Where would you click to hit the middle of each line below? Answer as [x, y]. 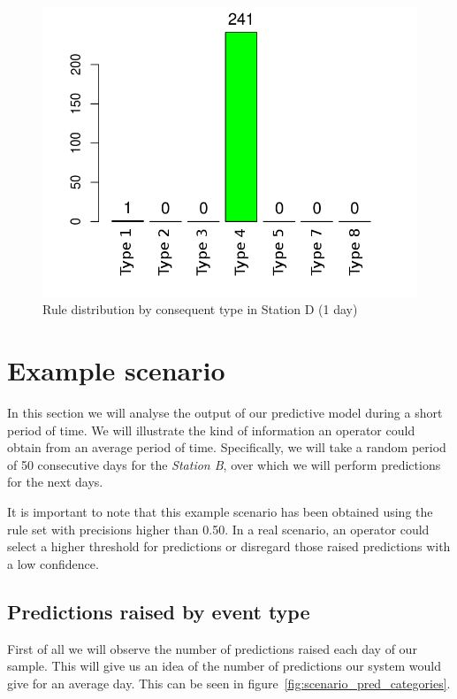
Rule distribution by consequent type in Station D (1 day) [200, 309]
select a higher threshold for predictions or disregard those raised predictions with [229, 546]
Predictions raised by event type [159, 611]
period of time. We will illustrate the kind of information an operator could [211, 430]
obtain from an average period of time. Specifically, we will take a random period [227, 447]
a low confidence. [53, 563]
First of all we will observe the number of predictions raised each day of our [212, 648]
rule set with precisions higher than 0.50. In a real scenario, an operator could [218, 529]
